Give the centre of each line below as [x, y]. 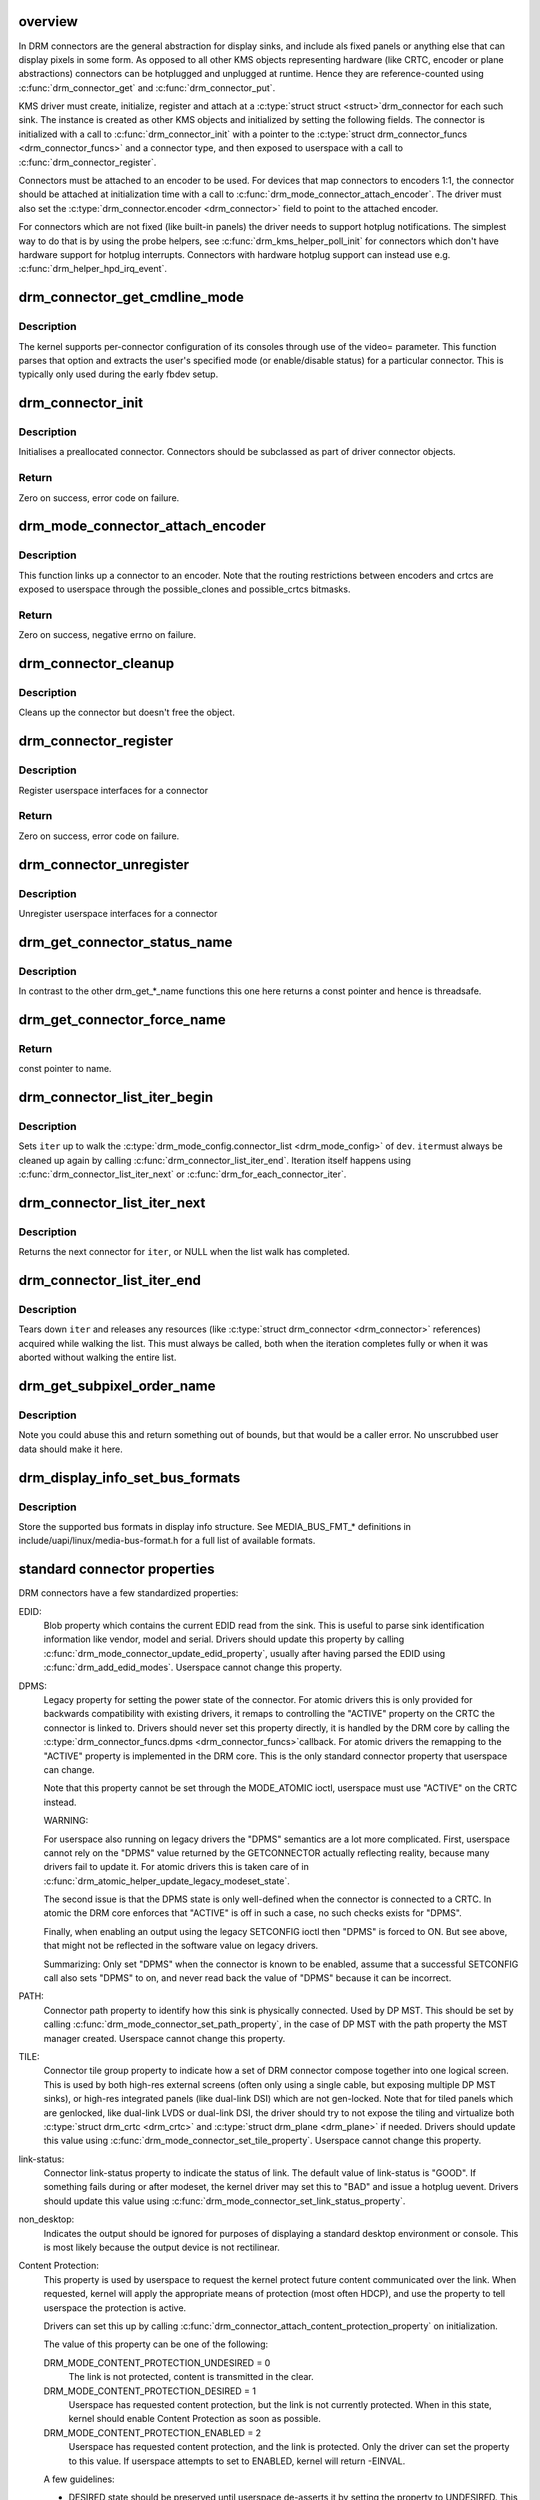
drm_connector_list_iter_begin [116, 1097]
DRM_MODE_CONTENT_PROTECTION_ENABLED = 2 [152, 2432]
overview [48, 21]
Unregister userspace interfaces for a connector [118, 913]
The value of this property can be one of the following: [156, 2344]
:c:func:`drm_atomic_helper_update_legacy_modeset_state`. [166, 1881]
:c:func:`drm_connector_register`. [87, 162]
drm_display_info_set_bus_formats [129, 1477]
